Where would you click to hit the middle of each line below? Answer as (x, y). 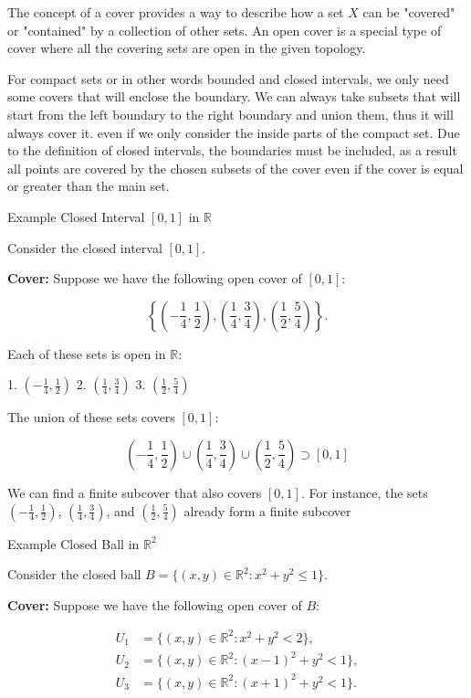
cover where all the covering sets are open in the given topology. (187, 48)
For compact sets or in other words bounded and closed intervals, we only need (228, 78)
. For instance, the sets (364, 492)
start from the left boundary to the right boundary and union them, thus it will (230, 114)
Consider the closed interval (85, 247)
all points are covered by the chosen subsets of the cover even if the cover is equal (235, 168)
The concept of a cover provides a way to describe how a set (176, 12)
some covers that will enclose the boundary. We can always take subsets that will (234, 96)
